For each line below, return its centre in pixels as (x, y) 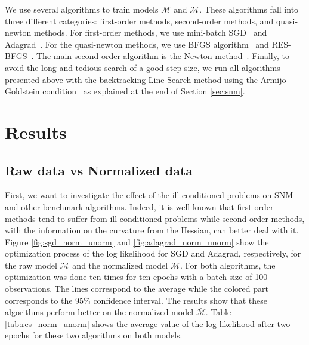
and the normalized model (120, 265)
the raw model (31, 265)
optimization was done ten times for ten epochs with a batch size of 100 (136, 277)
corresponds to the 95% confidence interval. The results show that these (136, 300)
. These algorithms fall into (249, 9)
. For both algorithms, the (228, 265)
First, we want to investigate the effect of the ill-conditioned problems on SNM (149, 195)
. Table (218, 312)
